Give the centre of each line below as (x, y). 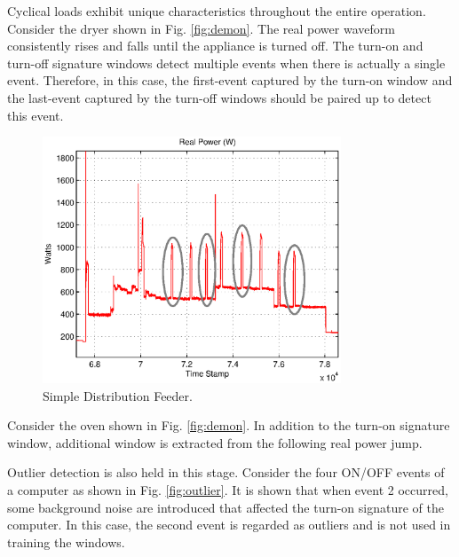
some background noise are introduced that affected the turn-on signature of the (226, 507)
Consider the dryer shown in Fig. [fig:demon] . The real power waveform (201, 28)
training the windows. (66, 541)
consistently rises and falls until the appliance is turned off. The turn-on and (215, 46)
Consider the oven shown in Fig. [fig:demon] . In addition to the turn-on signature (229, 425)
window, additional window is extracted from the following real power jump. (215, 442)
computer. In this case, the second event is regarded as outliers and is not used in (229, 525)
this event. (36, 115)
